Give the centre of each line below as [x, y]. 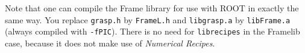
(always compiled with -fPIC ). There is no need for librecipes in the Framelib [152, 31]
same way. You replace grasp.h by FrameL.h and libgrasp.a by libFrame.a [148, 19]
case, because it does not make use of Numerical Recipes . [110, 43]
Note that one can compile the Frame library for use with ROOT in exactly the [152, 8]
